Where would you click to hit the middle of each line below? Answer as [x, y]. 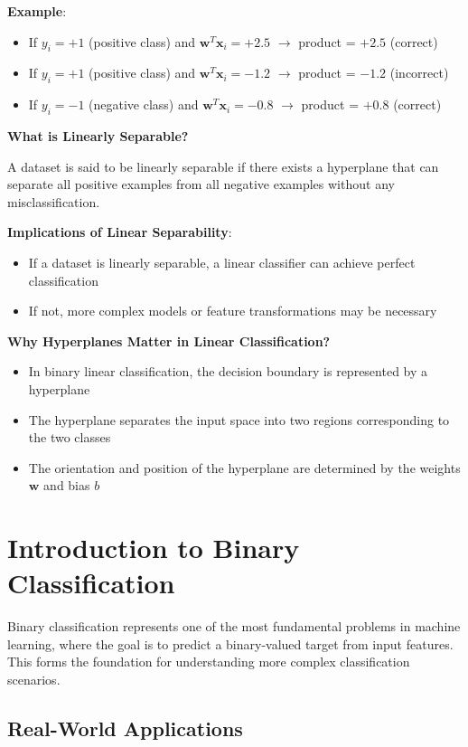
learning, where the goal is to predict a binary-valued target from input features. [230, 643]
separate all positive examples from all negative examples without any [201, 184]
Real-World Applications [125, 728]
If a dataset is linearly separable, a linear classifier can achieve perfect [222, 262]
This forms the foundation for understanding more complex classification [209, 662]
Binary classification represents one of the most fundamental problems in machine [234, 626]
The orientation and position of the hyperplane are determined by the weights [244, 467]
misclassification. [54, 201]
